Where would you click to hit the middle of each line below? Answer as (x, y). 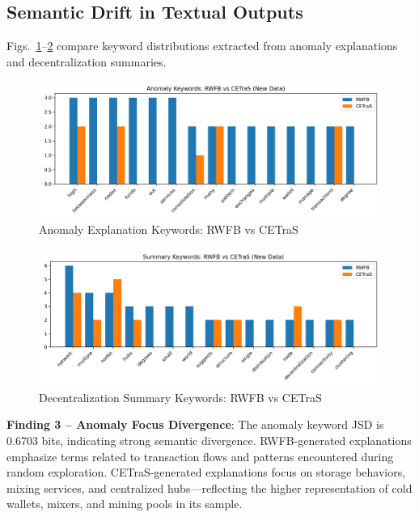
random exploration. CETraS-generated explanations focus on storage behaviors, (206, 472)
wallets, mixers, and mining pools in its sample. (125, 504)
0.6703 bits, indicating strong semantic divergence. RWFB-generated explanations (209, 441)
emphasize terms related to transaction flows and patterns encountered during (200, 456)
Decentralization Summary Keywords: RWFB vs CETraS (180, 397)
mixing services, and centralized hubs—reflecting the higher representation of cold (209, 487)
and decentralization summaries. (87, 61)
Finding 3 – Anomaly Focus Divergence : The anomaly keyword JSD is (195, 424)
